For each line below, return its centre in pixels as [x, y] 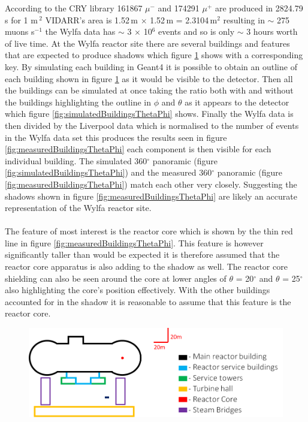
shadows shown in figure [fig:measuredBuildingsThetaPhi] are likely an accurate [151, 196]
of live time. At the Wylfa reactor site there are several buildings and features [147, 43]
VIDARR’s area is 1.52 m [91, 19]
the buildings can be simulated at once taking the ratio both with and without [149, 90]
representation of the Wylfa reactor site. [78, 208]
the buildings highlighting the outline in [78, 102]
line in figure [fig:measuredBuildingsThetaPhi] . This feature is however [134, 242]
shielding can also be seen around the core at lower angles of [116, 278]
